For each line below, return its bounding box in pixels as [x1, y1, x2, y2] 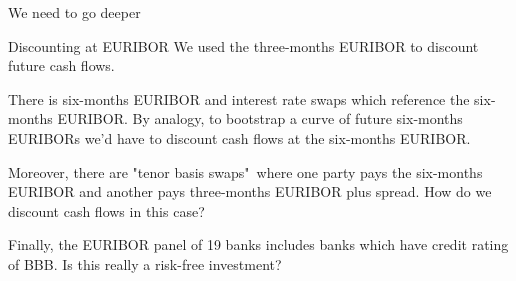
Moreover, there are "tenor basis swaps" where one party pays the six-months [8, 161, 483, 182]
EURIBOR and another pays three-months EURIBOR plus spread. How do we [8, 181, 492, 202]
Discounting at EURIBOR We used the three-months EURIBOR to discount [8, 35, 479, 56]
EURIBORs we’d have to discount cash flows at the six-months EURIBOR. [8, 127, 471, 148]
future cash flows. [8, 55, 115, 76]
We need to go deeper [8, 2, 141, 22]
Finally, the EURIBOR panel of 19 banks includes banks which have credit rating [8, 234, 509, 255]
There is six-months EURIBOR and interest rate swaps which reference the [8, 88, 470, 109]
